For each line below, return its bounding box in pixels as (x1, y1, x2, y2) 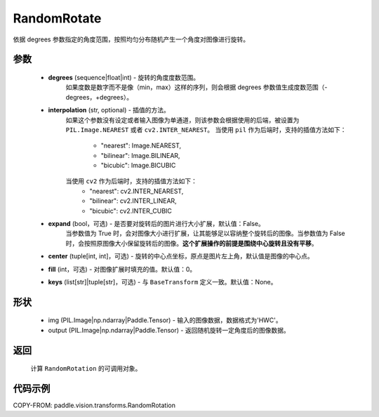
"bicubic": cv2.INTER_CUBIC (89, 206, 172, 215)
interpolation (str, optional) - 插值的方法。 (48, 106, 170, 114)
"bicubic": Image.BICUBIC (100, 161, 176, 170)
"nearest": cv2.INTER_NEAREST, (89, 187, 184, 195)
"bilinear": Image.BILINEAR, (100, 151, 180, 159)
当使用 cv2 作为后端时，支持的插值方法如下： (65, 177, 198, 185)
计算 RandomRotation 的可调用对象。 (30, 364, 142, 373)
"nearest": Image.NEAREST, (100, 141, 182, 150)
